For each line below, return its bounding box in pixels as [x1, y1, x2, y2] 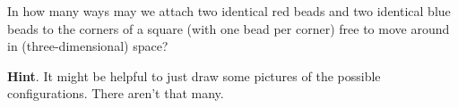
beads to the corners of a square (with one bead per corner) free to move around [7, 19, 450, 37]
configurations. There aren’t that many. [7, 84, 224, 103]
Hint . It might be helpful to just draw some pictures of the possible [7, 66, 381, 85]
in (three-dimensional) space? [7, 37, 169, 55]
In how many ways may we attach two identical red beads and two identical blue [7, 2, 451, 20]
